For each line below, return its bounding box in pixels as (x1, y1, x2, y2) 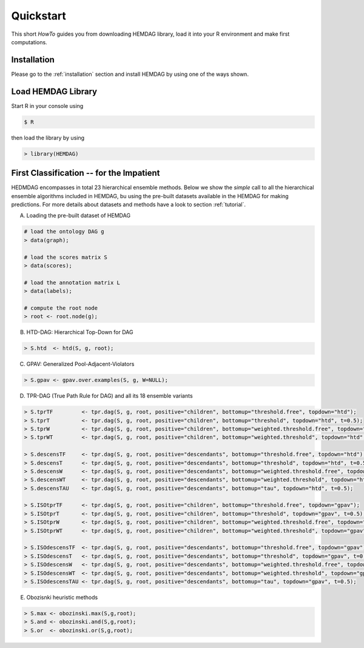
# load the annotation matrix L (24, 279, 121, 286)
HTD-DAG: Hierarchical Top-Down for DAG (26, 329, 133, 336)
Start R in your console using (11, 102, 84, 109)
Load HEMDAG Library (11, 86, 97, 96)
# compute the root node (24, 304, 98, 312)
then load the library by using (11, 134, 85, 141)
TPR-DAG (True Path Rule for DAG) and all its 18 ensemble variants (26, 392, 194, 399)
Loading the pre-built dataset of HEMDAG (26, 212, 130, 219)
